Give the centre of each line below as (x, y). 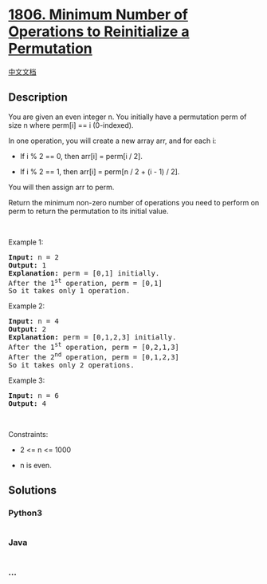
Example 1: (26, 242)
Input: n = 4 (34, 322)
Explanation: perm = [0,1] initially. (84, 273)
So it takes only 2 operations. (71, 365)
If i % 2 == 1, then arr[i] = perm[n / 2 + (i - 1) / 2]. (100, 171)
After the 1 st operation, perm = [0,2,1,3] (94, 347)
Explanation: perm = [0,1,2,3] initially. (92, 338)
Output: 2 (27, 330)
